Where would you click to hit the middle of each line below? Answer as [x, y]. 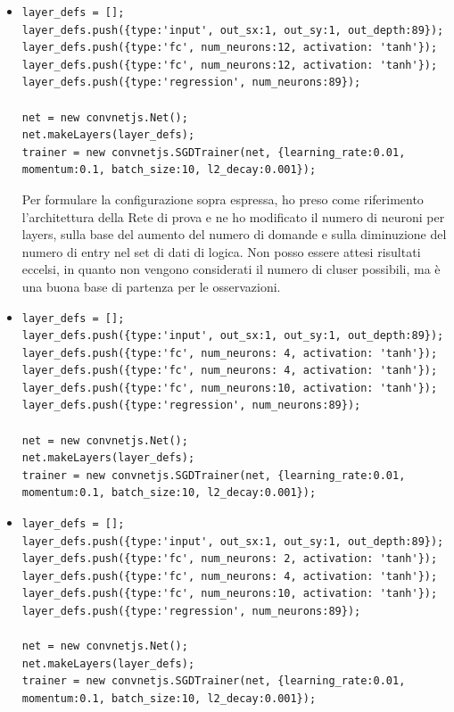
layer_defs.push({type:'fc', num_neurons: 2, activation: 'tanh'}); [230, 559]
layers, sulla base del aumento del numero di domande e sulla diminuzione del [234, 234]
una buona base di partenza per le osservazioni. [151, 286]
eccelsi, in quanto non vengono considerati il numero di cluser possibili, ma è [231, 269]
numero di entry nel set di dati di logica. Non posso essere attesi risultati [221, 251]
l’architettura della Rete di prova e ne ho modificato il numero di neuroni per [233, 216]
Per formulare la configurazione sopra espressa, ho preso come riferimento [223, 199]
